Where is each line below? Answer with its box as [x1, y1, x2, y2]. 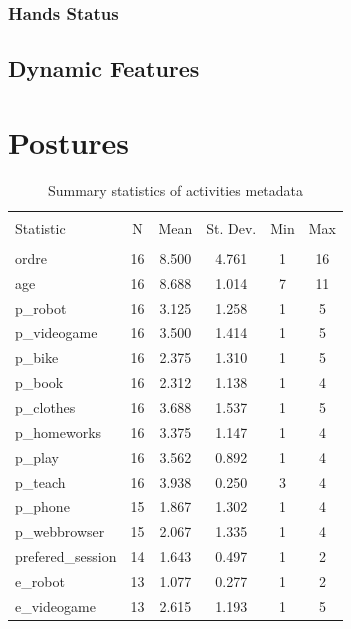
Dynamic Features [8, 53, 200, 84]
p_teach [15, 471, 66, 492]
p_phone [15, 496, 70, 517]
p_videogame [15, 322, 98, 343]
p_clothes [15, 397, 76, 417]
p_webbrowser [15, 521, 105, 542]
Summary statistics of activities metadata [47, 179, 304, 200]
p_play [15, 446, 59, 467]
